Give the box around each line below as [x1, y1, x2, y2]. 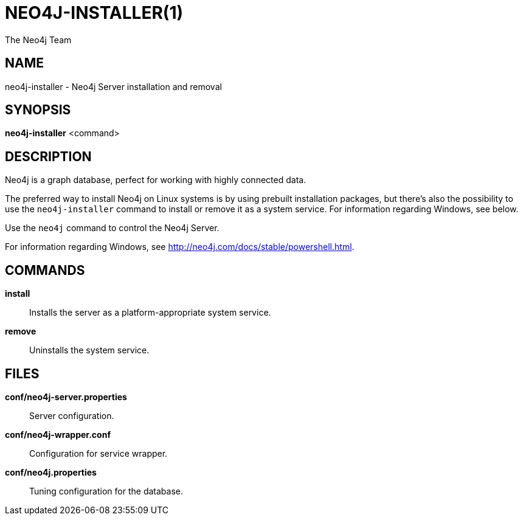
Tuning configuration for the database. [29, 485, 183, 496]
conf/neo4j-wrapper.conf [5, 429, 111, 440]
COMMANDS [5, 262, 85, 278]
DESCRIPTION [5, 148, 92, 164]
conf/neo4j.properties [5, 466, 97, 477]
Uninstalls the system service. [29, 345, 150, 356]
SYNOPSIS [5, 102, 71, 118]
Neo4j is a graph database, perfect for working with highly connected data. [5, 175, 307, 185]
